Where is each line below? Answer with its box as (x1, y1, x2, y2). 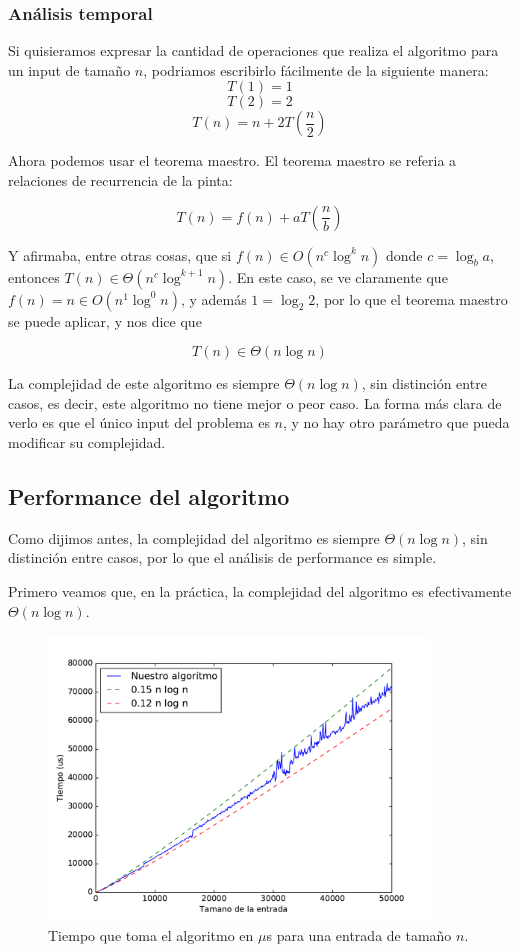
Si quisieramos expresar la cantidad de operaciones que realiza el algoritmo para (8, 40, 499, 61)
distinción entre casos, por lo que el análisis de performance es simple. (8, 547, 437, 568)
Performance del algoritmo (8, 480, 290, 511)
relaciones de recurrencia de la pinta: (8, 170, 233, 190)
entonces (8, 266, 60, 287)
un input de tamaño (8, 59, 131, 80)
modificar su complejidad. (8, 431, 166, 452)
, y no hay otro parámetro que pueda (283, 412, 510, 433)
